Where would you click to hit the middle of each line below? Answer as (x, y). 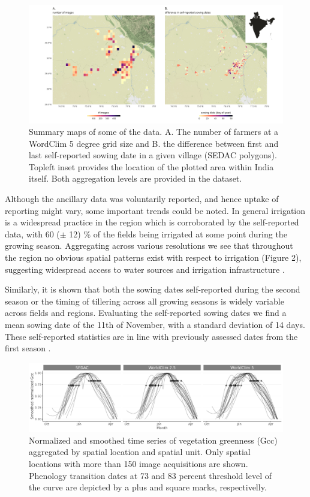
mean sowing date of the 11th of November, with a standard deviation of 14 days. (155, 324)
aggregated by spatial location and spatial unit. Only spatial (140, 452)
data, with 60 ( (32, 234)
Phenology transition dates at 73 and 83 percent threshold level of (151, 475)
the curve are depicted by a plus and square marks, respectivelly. (148, 487)
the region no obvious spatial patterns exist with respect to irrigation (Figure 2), (153, 257)
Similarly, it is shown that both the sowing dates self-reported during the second (153, 289)
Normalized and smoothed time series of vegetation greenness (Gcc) (153, 440)
